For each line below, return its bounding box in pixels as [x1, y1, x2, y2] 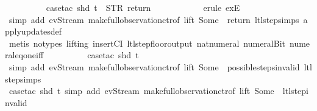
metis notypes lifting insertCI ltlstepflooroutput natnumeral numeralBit [9, 36, 286, 49]
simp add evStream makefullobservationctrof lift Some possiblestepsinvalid [9, 60, 300, 73]
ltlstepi [282, 84, 308, 97]
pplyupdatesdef [5, 25, 62, 38]
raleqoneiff [5, 49, 44, 61]
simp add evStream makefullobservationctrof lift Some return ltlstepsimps [9, 13, 299, 25]
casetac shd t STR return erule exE [46, 1, 240, 13]
